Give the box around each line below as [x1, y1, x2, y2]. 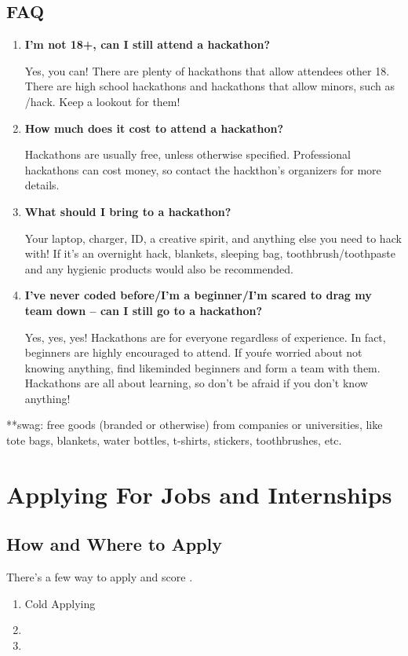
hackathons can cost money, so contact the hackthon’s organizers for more [24, 161, 381, 178]
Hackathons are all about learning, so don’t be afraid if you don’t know [24, 375, 368, 391]
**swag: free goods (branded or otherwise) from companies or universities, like [6, 416, 383, 433]
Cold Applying [24, 595, 96, 611]
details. [24, 177, 60, 193]
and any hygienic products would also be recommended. [24, 260, 293, 277]
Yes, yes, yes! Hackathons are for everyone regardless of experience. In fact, [24, 328, 386, 345]
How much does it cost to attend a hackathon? [24, 119, 284, 136]
